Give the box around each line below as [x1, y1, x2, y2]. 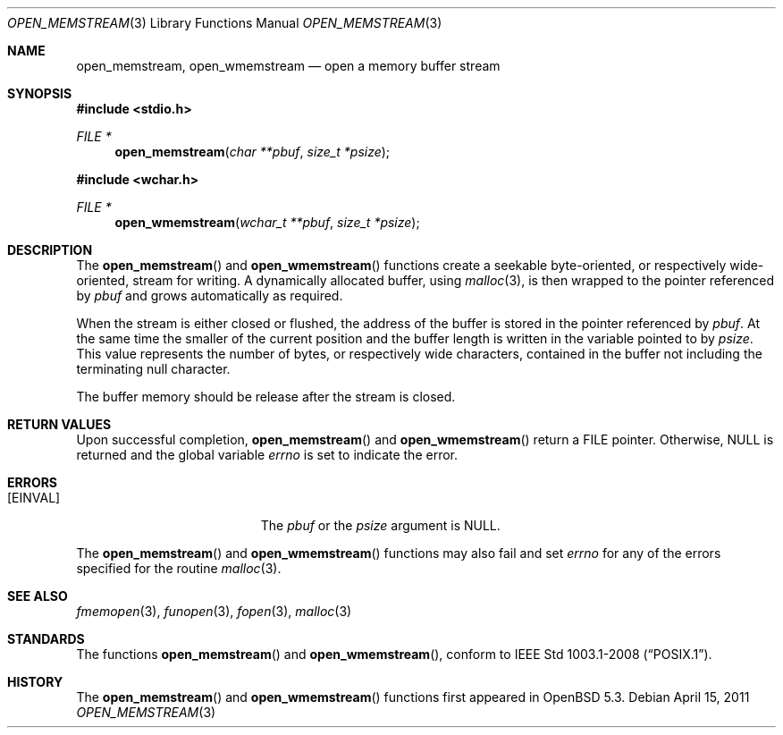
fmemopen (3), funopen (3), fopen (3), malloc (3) [76, 604, 352, 619]
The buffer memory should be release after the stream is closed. [76, 389, 456, 404]
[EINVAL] [7, 490, 61, 505]
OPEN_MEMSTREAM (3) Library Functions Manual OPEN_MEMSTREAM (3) [7, 15, 442, 30]
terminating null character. [76, 361, 231, 376]
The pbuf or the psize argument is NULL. [260, 518, 501, 533]
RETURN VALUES [7, 417, 112, 432]
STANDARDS [7, 631, 85, 646]
